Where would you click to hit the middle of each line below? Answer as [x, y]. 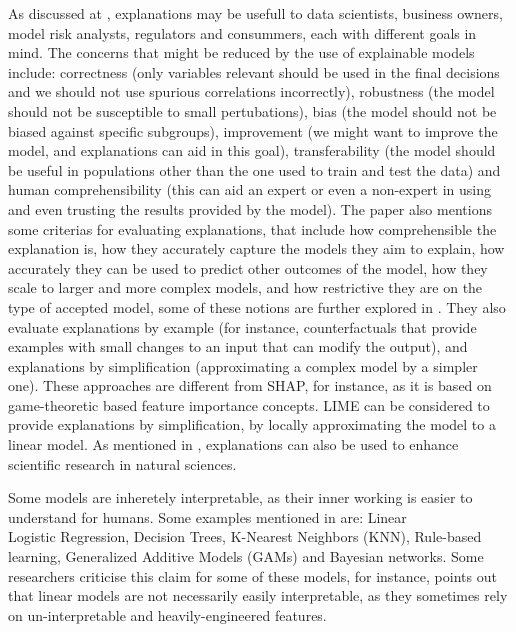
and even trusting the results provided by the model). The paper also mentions [250, 208]
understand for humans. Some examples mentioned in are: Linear [207, 516]
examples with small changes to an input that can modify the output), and [238, 346]
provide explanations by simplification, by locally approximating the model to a [252, 424]
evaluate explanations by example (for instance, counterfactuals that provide [242, 326]
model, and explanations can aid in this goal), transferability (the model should [252, 150]
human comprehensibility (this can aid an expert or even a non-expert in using [250, 189]
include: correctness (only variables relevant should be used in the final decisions [254, 71]
